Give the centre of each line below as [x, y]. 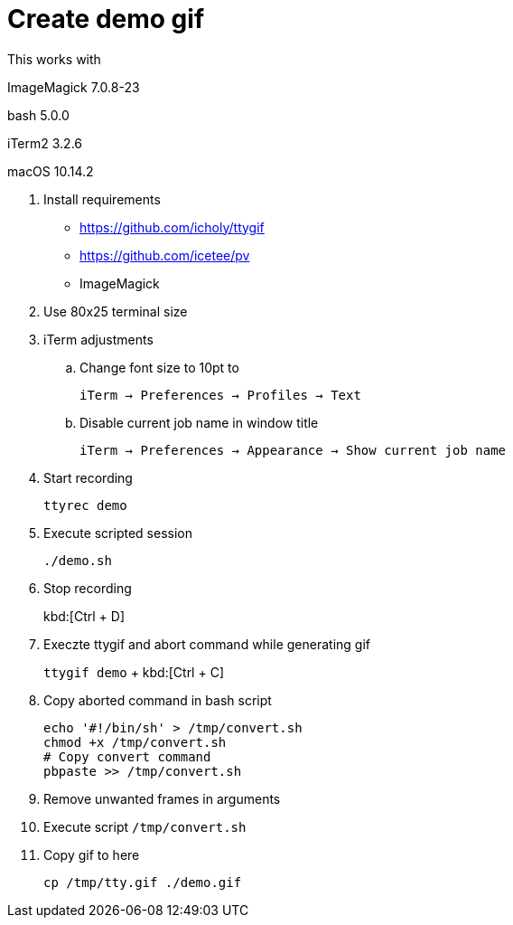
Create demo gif [106, 19]
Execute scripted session [118, 533]
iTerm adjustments [98, 339]
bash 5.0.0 [38, 115]
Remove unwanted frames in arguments [162, 798]
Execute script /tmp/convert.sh [145, 826]
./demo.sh [78, 560]
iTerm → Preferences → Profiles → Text [220, 395]
